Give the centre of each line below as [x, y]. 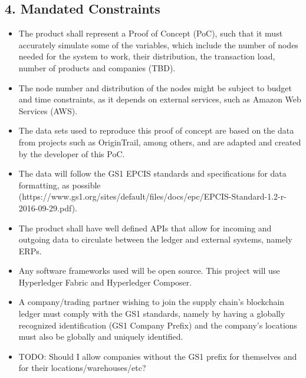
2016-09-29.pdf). [48, 208]
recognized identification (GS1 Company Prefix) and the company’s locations [158, 325]
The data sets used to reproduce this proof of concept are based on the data [156, 130]
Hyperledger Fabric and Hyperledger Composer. [105, 282]
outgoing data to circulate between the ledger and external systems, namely [155, 239]
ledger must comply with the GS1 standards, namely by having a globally [152, 314]
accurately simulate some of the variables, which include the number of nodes [158, 44]
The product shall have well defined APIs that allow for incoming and [145, 228]
